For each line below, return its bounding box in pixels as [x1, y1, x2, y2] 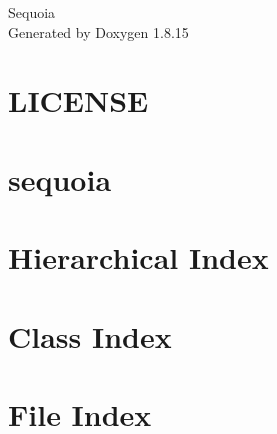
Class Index [8, 315, 172, 356]
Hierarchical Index [8, 237, 269, 278]
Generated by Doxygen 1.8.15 [8, 21, 189, 42]
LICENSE [8, 80, 149, 121]
